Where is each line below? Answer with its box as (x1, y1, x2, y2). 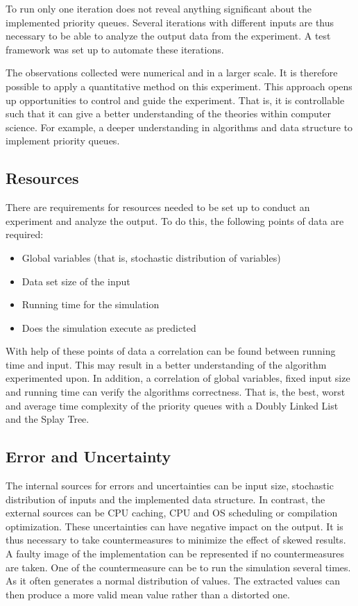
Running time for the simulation (22, 297, 160, 312)
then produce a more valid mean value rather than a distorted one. (6, 587, 290, 601)
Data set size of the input (22, 273, 130, 288)
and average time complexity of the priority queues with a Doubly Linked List (6, 398, 339, 412)
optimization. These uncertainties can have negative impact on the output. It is (6, 519, 343, 533)
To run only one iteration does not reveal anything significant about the (6, 1, 312, 15)
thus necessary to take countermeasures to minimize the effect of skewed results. (6, 532, 346, 547)
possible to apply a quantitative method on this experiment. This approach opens (6, 78, 352, 93)
